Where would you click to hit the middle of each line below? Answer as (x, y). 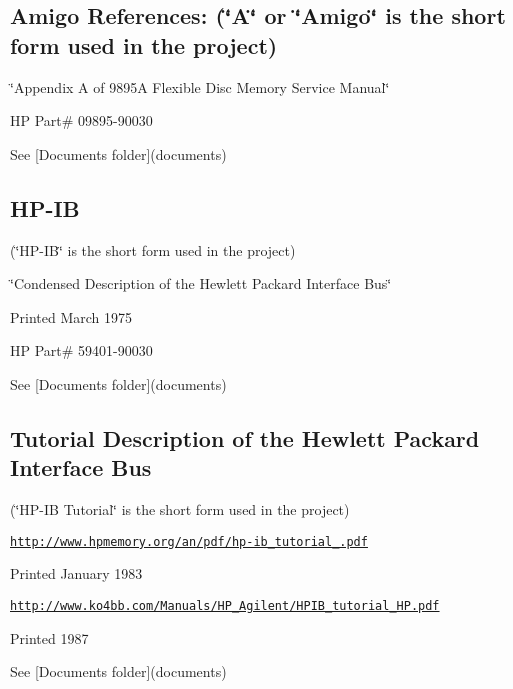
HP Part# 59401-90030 (81, 350)
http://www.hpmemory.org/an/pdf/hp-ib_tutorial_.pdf (189, 541)
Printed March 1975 (71, 316)
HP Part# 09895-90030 (81, 120)
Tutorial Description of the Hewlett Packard (245, 437)
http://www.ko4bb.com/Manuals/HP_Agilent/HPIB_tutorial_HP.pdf (225, 605)
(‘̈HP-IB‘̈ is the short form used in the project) (153, 249)
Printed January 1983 (76, 573)
